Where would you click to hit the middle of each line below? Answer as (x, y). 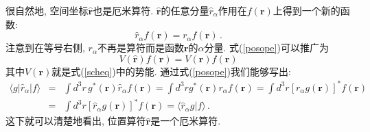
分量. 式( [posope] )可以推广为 (266, 48)
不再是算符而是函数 (140, 48)
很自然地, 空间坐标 (47, 10)
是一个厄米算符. (186, 121)
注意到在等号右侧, (45, 48)
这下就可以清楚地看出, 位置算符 (76, 121)
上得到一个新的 (307, 10)
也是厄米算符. (123, 10)
